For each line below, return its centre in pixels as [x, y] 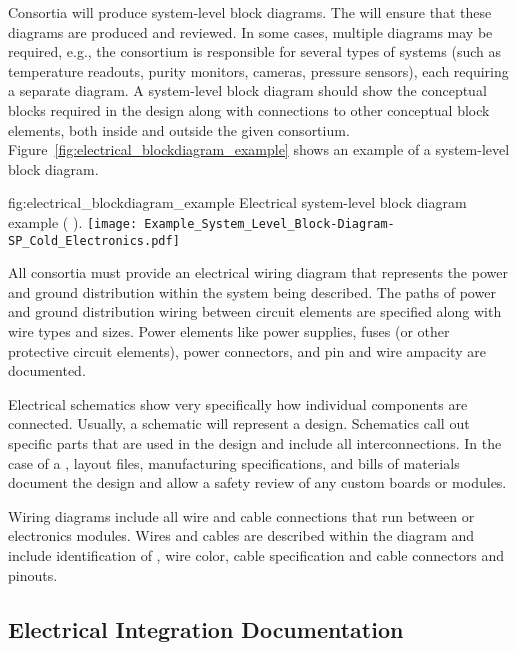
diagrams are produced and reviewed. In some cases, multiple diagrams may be [250, 31]
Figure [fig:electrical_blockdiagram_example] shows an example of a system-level [259, 149]
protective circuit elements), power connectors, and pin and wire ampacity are [247, 350]
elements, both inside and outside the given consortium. [179, 129]
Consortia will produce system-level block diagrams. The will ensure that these [250, 12]
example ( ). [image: [73, 221]
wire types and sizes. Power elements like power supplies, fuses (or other [229, 331]
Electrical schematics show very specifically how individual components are [238, 403]
